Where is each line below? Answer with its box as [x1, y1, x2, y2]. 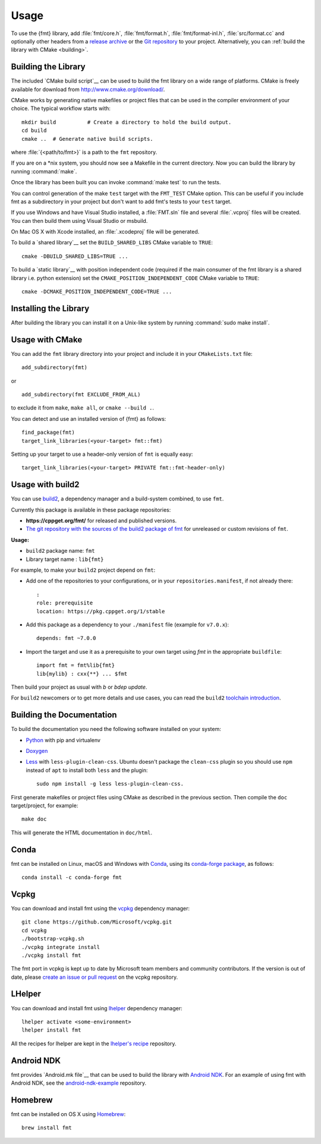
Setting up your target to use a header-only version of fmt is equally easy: [11, 450, 193, 458]
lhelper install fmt [21, 1027, 81, 1033]
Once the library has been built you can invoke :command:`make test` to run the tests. [11, 179, 221, 186]
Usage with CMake [11, 335, 83, 345]
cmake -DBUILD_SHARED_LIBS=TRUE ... [21, 253, 128, 260]
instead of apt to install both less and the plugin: [26, 767, 148, 774]
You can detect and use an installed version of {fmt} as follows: [11, 415, 166, 422]
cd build [21, 127, 47, 134]
